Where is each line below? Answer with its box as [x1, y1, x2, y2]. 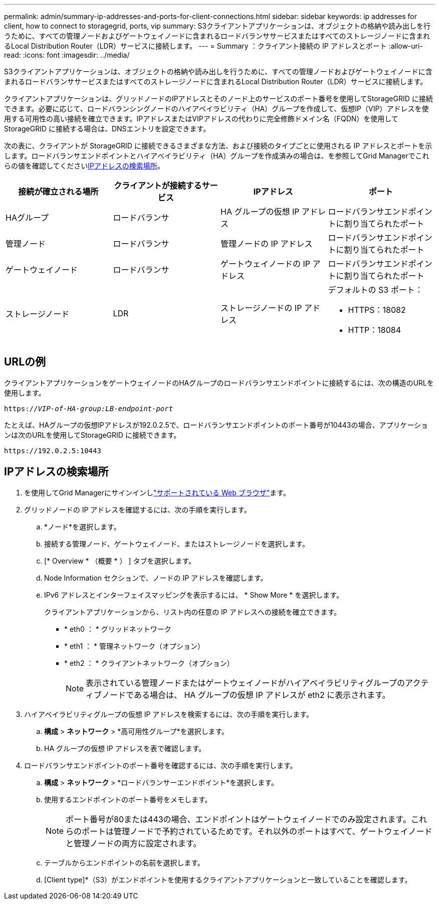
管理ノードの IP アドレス [221, 239, 313, 249]
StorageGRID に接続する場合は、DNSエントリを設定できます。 [4, 124, 210, 133]
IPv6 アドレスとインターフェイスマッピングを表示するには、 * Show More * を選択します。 [44, 590, 343, 599]
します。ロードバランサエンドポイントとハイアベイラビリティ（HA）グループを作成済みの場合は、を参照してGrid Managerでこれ [4, 151, 429, 160]
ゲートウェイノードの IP [221, 259, 311, 269]
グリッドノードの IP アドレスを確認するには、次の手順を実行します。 [24, 505, 251, 514]
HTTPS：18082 [348, 305, 406, 315]
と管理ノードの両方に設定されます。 [66, 838, 201, 848]
